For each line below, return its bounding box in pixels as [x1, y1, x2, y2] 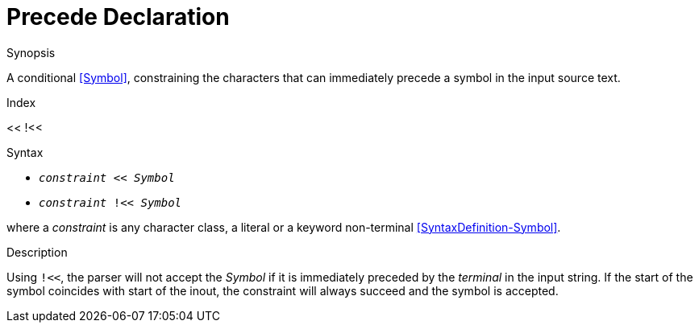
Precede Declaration [6, 3, 230, 31]
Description [6, 245, 68, 259]
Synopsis [6, 45, 56, 60]
